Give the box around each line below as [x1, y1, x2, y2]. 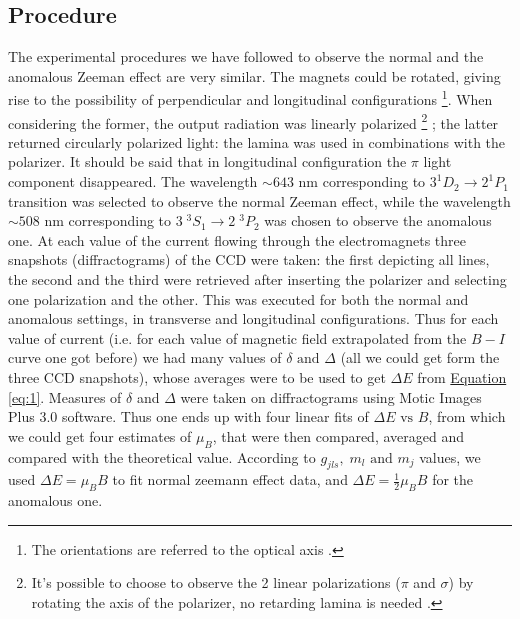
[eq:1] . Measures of [8, 386, 122, 407]
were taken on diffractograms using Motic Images [180, 386, 482, 407]
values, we [419, 446, 481, 467]
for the [432, 469, 474, 490]
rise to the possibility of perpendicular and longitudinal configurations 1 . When [8, 86, 493, 110]
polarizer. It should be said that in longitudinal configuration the [8, 151, 407, 172]
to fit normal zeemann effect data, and [112, 469, 348, 490]
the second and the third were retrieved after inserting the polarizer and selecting [8, 269, 507, 290]
